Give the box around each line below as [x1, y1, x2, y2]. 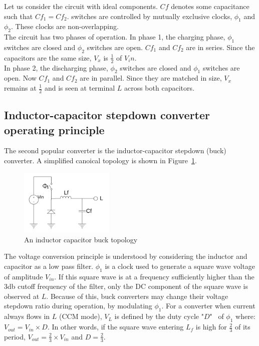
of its [234, 321, 250, 332]
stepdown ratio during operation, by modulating [4, 300, 152, 311]
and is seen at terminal [44, 83, 115, 93]
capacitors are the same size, [4, 52, 92, 63]
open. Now [4, 73, 37, 83]
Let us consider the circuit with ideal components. [4, 1, 158, 11]
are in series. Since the [186, 42, 255, 52]
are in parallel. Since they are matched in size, [80, 73, 222, 83]
